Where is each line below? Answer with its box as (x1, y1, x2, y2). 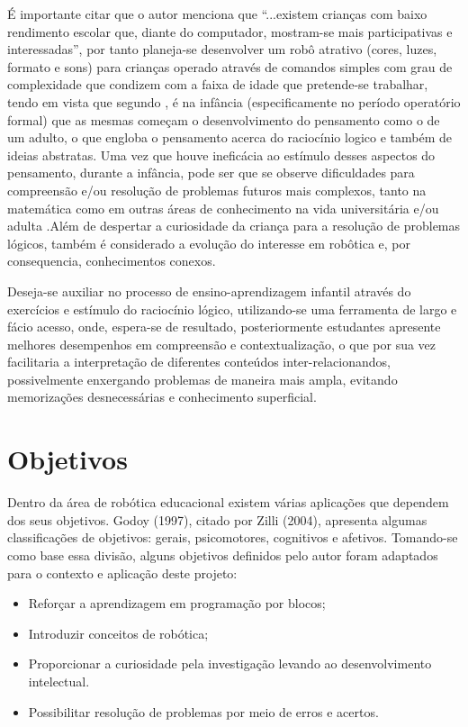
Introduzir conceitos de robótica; (28, 623, 209, 642)
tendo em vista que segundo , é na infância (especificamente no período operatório (7, 92, 461, 111)
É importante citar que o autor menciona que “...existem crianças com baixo (7, 5, 427, 23)
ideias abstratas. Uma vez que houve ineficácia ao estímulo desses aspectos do (7, 145, 436, 164)
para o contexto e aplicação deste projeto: (7, 563, 238, 582)
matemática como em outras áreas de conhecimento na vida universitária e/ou (7, 198, 439, 217)
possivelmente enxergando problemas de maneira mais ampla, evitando (7, 369, 398, 388)
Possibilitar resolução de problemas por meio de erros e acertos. (28, 702, 379, 721)
